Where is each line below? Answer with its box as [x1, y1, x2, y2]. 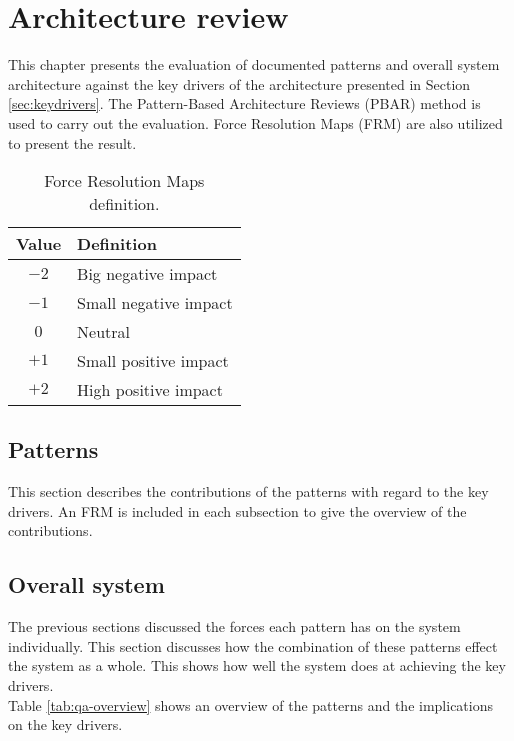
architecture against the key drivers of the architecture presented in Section [8, 73, 471, 94]
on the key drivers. [8, 714, 123, 735]
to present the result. [8, 132, 137, 153]
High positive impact [77, 378, 223, 402]
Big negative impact [77, 262, 218, 286]
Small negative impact [77, 291, 233, 315]
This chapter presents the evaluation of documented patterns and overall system [8, 54, 500, 75]
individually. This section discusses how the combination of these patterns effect [8, 635, 498, 656]
